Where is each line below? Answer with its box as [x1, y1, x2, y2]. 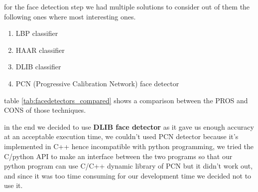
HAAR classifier [15, 44, 65, 55]
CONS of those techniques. [4, 105, 86, 115]
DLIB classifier [15, 61, 61, 72]
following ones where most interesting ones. [4, 11, 136, 21]
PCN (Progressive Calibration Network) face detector [15, 78, 179, 88]
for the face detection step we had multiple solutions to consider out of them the [4, 1, 250, 11]
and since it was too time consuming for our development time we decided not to [4, 170, 252, 181]
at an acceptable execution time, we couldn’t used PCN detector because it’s [4, 131, 239, 142]
